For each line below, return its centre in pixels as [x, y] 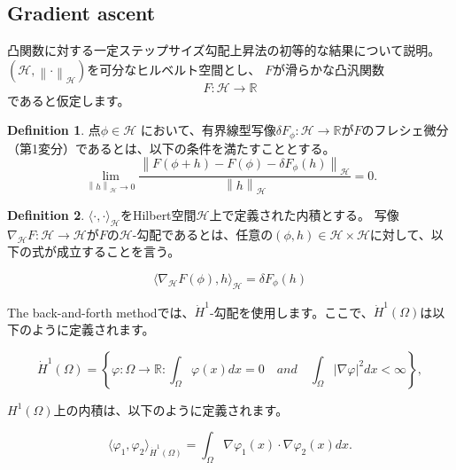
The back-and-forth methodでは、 [101, 312]
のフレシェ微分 [405, 130]
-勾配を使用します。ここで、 [291, 312]
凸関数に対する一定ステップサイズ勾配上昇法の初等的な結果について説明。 [224, 50]
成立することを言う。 [118, 251]
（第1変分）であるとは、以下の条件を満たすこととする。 [171, 148]
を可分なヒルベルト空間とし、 [174, 69]
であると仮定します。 [69, 100]
